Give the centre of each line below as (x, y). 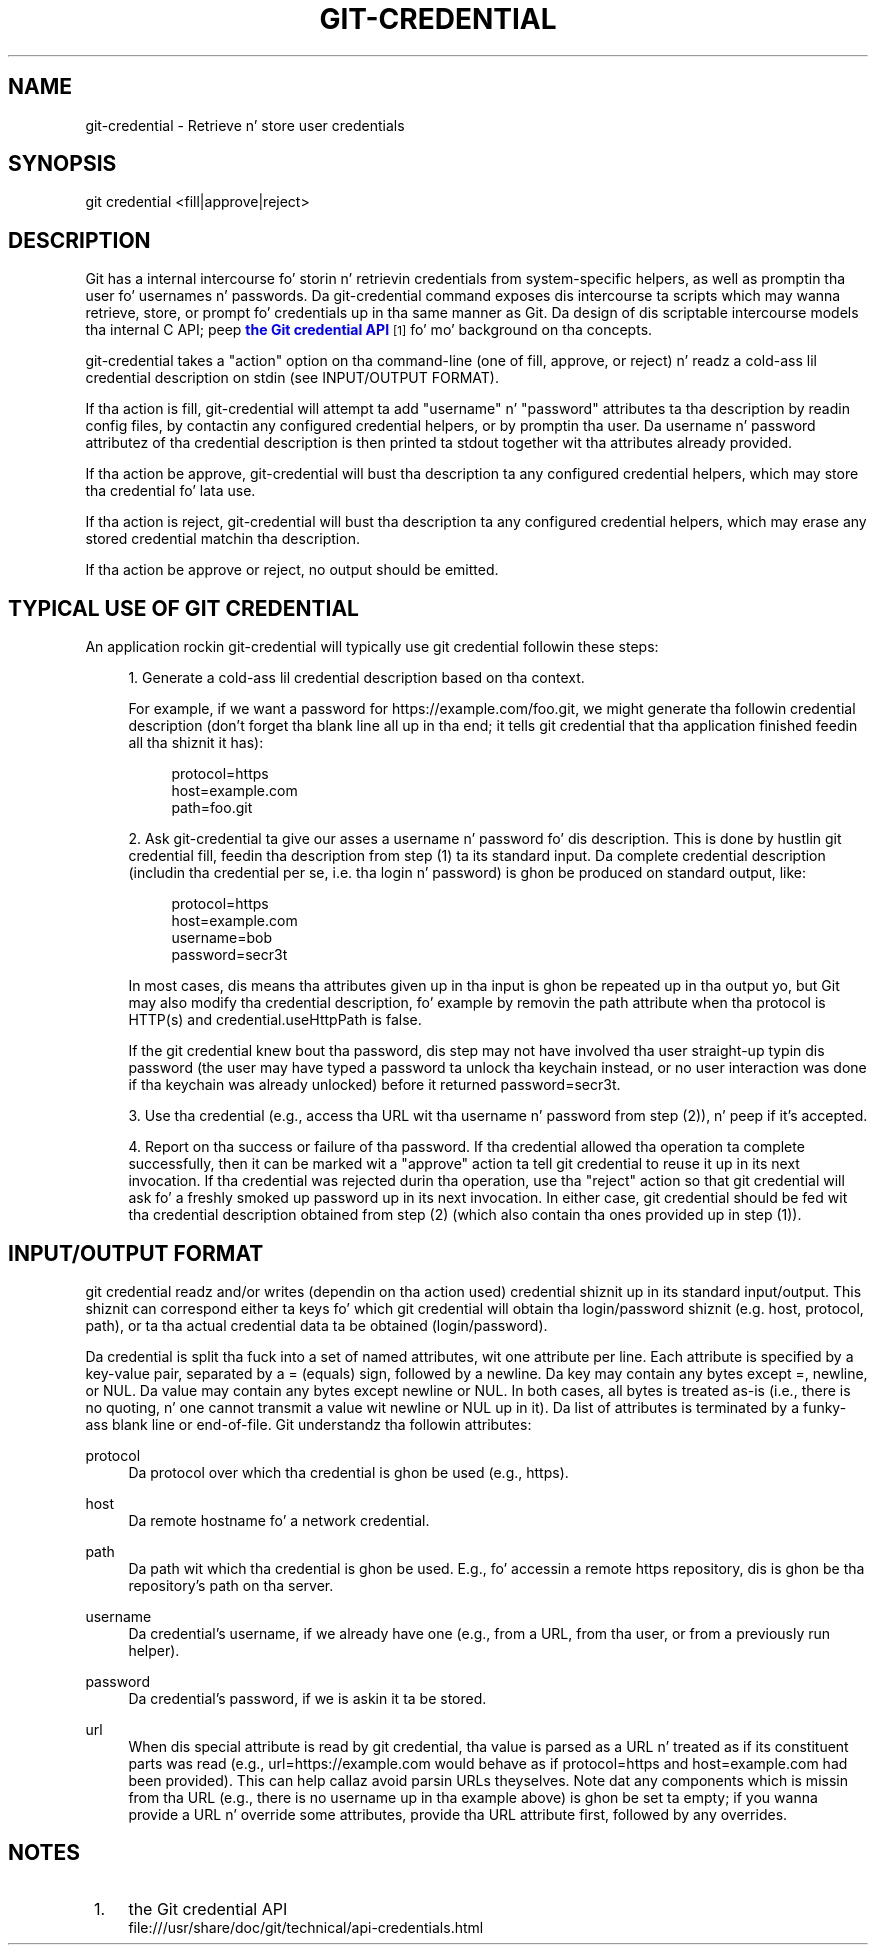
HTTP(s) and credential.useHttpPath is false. (275, 1020)
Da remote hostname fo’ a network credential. (279, 1520)
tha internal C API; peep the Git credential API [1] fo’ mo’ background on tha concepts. (369, 330)
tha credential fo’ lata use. (170, 491)
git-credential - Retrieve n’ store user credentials (245, 125)
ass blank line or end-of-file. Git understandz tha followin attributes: (308, 1424)
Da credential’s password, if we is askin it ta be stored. (307, 1698)
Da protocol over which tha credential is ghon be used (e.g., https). (348, 1472)
